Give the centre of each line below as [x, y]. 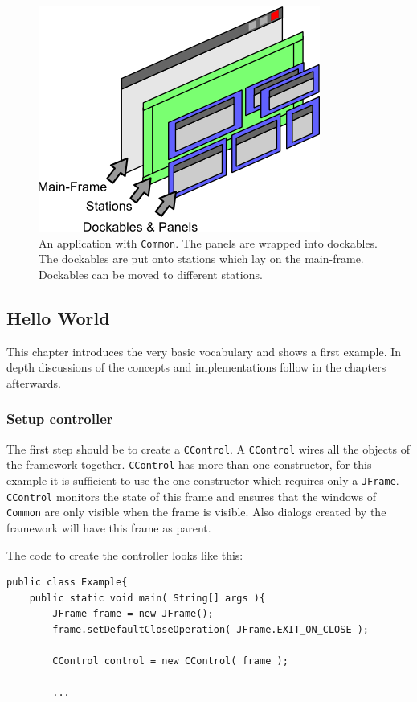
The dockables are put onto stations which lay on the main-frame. [201, 259]
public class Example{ [67, 583]
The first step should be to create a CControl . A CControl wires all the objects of [208, 448]
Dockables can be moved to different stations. [151, 274]
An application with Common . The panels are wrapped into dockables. [208, 242]
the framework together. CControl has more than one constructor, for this [189, 464]
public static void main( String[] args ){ [147, 598]
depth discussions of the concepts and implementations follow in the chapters [196, 367]
